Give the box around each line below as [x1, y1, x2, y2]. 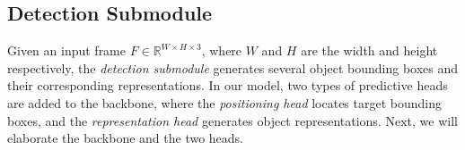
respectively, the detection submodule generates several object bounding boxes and [7, 58, 459, 77]
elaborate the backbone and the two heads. [7, 129, 244, 147]
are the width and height [301, 41, 438, 60]
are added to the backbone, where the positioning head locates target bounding [7, 93, 443, 112]
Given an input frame [7, 41, 126, 60]
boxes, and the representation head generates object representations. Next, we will [7, 111, 458, 129]
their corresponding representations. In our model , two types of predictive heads [7, 76, 448, 95]
